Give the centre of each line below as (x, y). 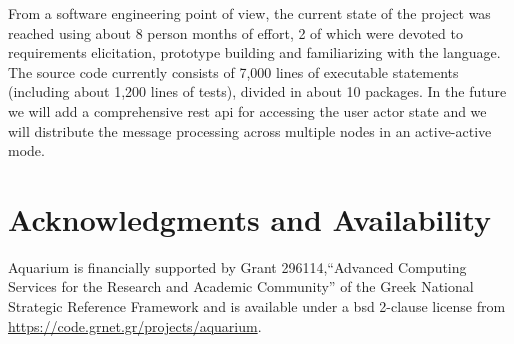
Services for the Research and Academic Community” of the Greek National (241, 286)
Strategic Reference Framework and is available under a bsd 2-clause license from (257, 306)
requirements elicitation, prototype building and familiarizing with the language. (254, 52)
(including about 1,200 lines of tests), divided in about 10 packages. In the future (257, 91)
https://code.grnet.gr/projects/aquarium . (135, 325)
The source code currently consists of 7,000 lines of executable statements (233, 71)
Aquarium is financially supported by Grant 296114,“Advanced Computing (237, 266)
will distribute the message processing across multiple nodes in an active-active (250, 130)
